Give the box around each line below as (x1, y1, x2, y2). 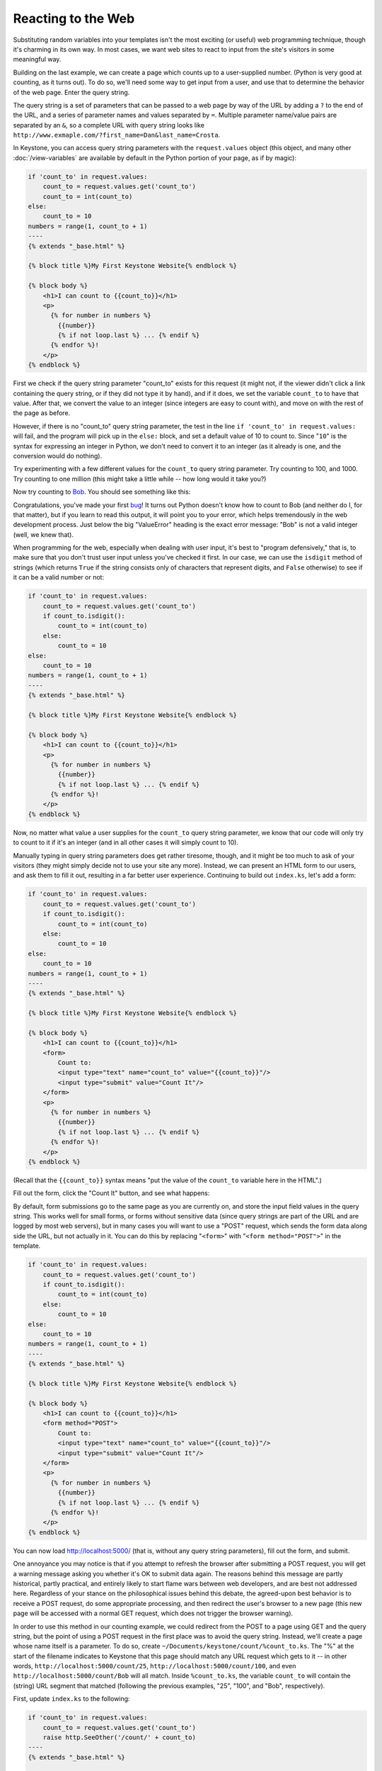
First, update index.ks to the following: (13, 1694, 130, 1703)
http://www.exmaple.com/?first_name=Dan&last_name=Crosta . (13, 131, 221, 140)
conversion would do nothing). (13, 451, 103, 460)
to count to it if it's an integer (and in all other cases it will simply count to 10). (13, 838, 238, 847)
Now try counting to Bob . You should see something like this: (13, 487, 191, 496)
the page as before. (13, 409, 71, 417)
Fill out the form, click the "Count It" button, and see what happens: (13, 1189, 210, 1197)
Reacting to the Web (13, 11, 135, 26)
